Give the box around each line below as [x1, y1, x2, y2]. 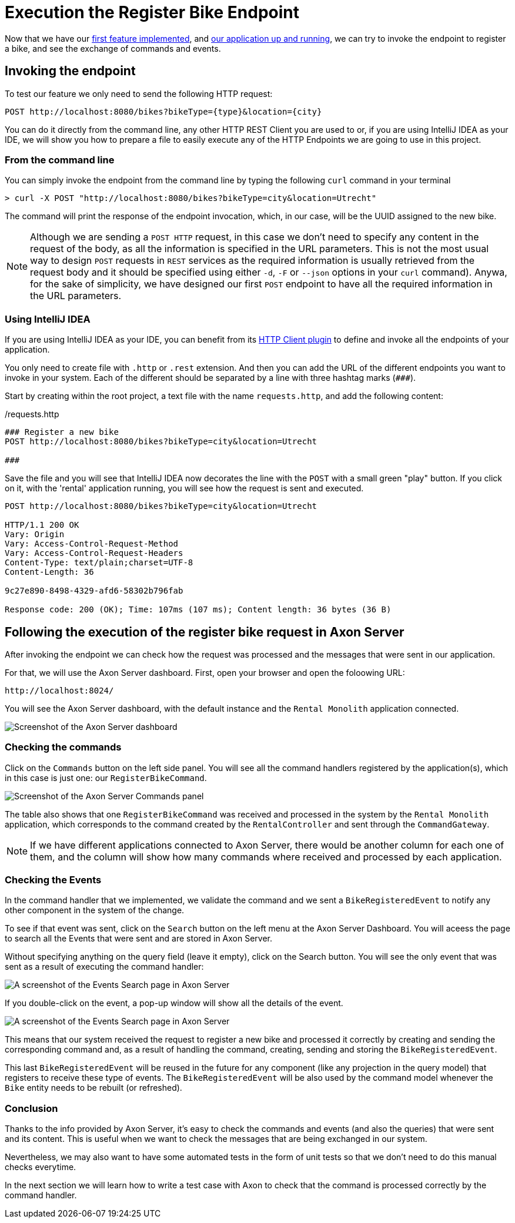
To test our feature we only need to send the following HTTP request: [5, 88, 273, 99]
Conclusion [5, 1102, 58, 1114]
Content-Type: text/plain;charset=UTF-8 [5, 558, 193, 568]
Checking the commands [5, 741, 122, 753]
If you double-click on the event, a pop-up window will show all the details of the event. [5, 998, 343, 1008]
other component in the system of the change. [5, 905, 185, 916]
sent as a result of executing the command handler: [5, 961, 204, 972]
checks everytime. [5, 1162, 76, 1172]
